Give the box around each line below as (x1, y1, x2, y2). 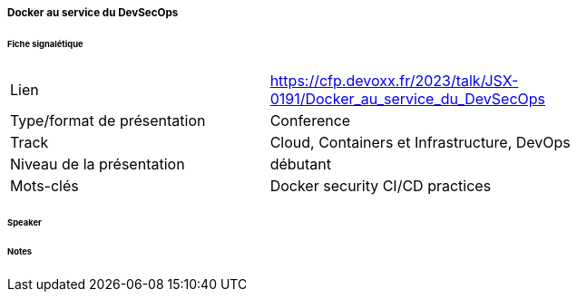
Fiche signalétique (7, 38, 83, 49)
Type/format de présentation (10, 111, 206, 130)
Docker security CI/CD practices (269, 176, 492, 195)
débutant (269, 154, 332, 173)
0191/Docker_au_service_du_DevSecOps (269, 89, 546, 108)
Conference (269, 111, 351, 130)
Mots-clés (10, 176, 79, 195)
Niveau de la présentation (10, 154, 185, 173)
